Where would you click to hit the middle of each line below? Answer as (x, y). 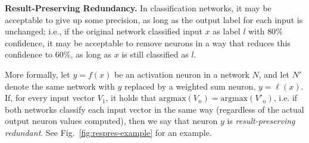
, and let (274, 74)
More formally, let (38, 74)
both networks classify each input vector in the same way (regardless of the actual (154, 109)
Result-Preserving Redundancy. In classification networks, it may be (138, 8)
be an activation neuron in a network (182, 74)
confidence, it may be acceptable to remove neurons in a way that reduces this (148, 42)
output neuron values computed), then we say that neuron (111, 121)
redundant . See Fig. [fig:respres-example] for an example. (108, 132)
